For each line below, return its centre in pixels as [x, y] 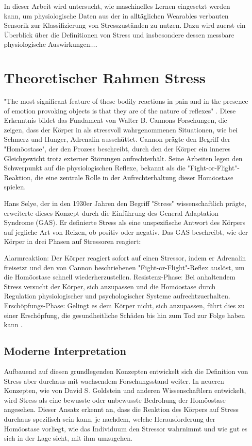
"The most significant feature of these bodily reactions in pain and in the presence [126, 101]
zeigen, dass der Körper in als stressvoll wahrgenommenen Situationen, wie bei [121, 129]
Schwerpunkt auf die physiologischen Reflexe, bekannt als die [95, 168]
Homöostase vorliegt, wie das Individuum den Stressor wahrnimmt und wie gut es [126, 428]
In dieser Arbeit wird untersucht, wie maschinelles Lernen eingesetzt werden [117, 6]
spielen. [15, 187]
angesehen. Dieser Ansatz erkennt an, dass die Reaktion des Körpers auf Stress [121, 409]
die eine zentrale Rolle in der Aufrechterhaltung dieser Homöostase [134, 177]
